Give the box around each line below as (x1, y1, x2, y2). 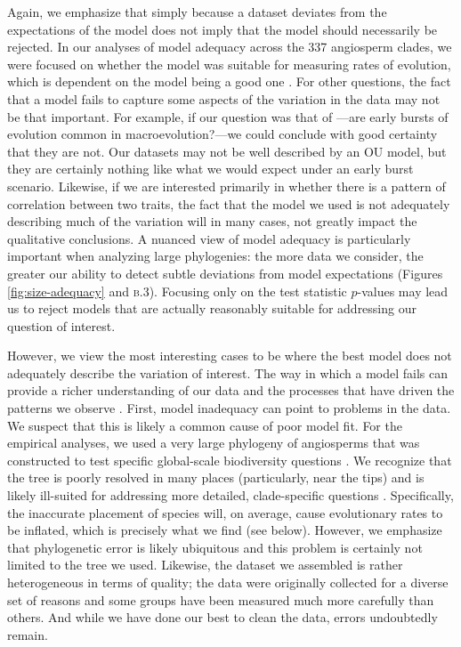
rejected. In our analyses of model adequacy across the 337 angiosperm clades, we (7, 37, 452, 56)
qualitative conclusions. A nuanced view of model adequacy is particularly (7, 229, 411, 247)
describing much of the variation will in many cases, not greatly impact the (7, 212, 417, 230)
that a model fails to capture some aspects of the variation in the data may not (7, 89, 441, 108)
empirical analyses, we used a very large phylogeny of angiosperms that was (7, 433, 420, 452)
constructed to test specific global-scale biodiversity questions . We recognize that (7, 450, 452, 469)
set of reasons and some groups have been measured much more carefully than (7, 590, 434, 609)
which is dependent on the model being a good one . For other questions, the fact (7, 72, 451, 91)
